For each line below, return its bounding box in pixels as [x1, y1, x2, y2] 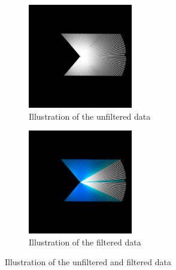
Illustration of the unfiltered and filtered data [5, 256, 171, 268]
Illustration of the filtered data [29, 235, 141, 248]
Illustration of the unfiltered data [29, 110, 151, 122]
